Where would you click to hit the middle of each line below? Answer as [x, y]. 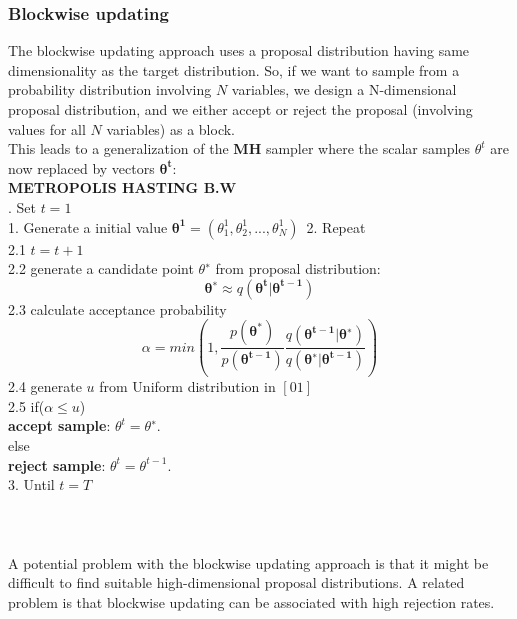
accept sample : [59, 425]
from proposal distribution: [298, 268]
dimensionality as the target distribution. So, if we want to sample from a [234, 69]
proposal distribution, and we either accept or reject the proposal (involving [240, 109]
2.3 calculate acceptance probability [117, 308]
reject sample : [57, 464]
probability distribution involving [110, 89]
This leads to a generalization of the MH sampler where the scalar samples [239, 148]
